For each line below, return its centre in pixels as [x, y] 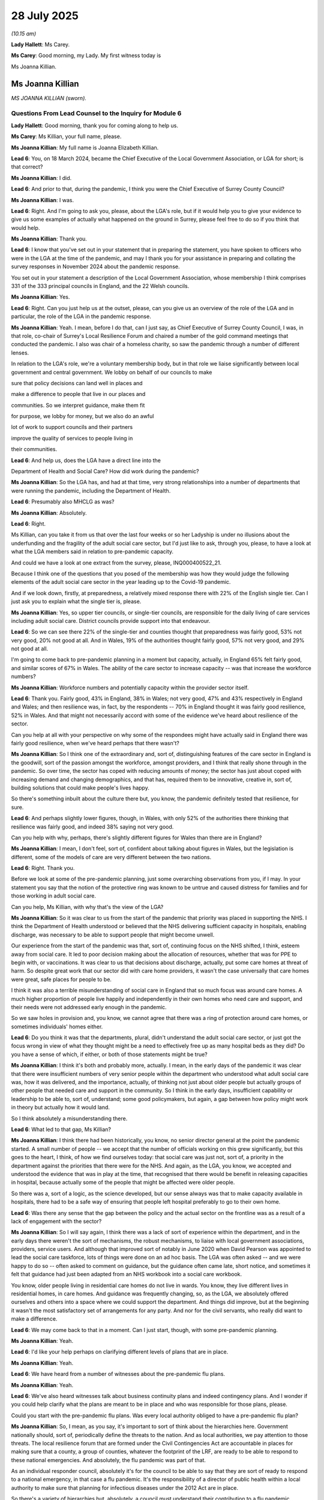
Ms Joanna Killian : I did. [41, 178]
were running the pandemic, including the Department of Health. [91, 490]
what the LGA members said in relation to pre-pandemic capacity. [92, 551]
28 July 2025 [45, 16]
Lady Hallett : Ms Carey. [40, 44]
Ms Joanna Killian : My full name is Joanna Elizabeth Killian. [85, 148]
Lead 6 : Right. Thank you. [43, 868]
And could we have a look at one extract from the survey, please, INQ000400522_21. [116, 562]
